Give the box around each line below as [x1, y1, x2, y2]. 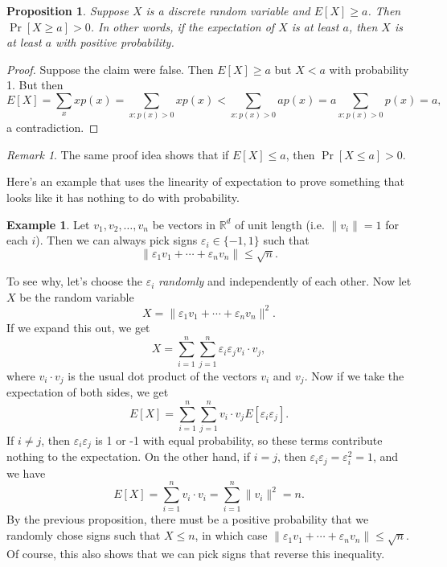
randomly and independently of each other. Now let [158, 273, 412, 290]
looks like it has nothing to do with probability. [6, 189, 240, 206]
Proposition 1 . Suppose [6, 2, 129, 18]
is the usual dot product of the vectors [68, 367, 257, 384]
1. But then [6, 76, 64, 93]
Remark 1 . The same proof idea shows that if [6, 146, 229, 162]
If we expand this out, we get [6, 318, 150, 335]
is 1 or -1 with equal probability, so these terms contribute [95, 431, 383, 448]
